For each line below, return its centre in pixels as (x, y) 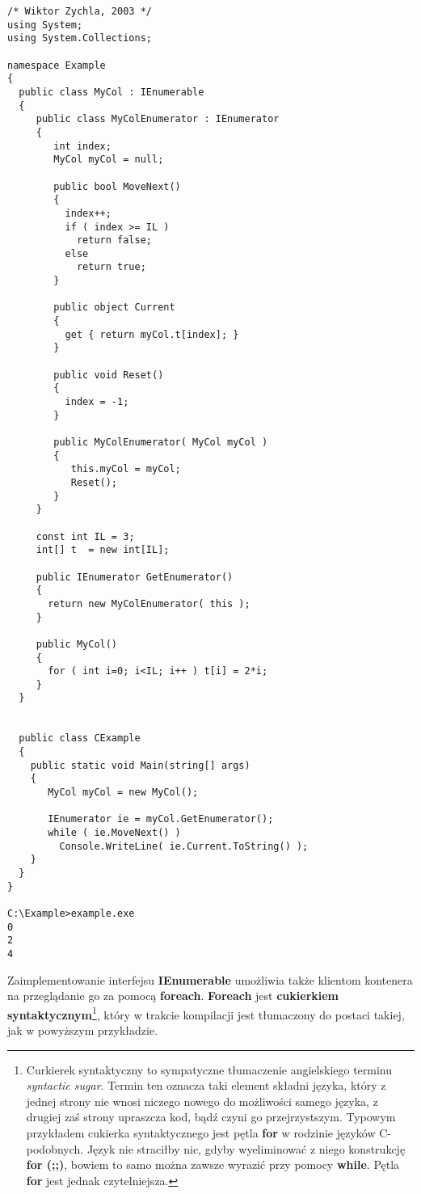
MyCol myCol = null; (109, 160)
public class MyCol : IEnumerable (112, 92)
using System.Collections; (80, 38)
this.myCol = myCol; (126, 469)
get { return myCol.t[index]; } (152, 334)
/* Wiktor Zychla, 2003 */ (80, 11)
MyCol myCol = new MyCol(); (123, 793)
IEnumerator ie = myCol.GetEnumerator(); (161, 819)
